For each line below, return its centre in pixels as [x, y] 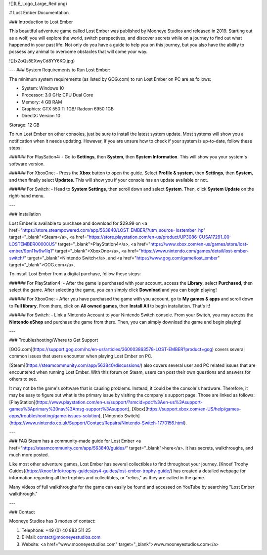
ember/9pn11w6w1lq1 [31, 251]
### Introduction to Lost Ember [41, 22]
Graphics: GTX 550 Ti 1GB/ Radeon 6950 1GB [67, 109]
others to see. [23, 379]
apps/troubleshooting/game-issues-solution [54, 416]
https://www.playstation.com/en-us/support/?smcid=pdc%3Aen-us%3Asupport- [120, 402]
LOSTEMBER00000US [32, 244]
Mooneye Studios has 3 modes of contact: [52, 521]
